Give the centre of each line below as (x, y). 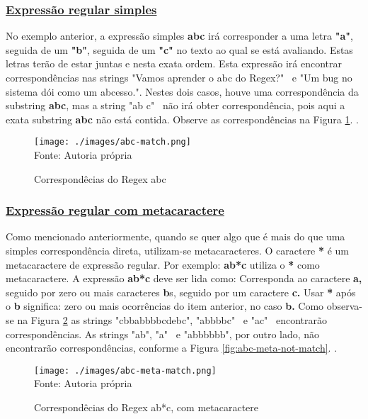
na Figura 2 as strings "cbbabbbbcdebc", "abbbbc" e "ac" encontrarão (172, 320)
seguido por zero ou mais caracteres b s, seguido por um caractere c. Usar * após (181, 292)
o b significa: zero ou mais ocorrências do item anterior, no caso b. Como (165, 306)
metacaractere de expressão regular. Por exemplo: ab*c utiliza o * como (163, 264)
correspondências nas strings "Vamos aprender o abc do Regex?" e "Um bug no (179, 77)
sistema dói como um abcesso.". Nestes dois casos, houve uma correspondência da (182, 91)
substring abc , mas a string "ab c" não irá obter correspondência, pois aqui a (176, 105)
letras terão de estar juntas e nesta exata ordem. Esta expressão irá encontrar (174, 63)
